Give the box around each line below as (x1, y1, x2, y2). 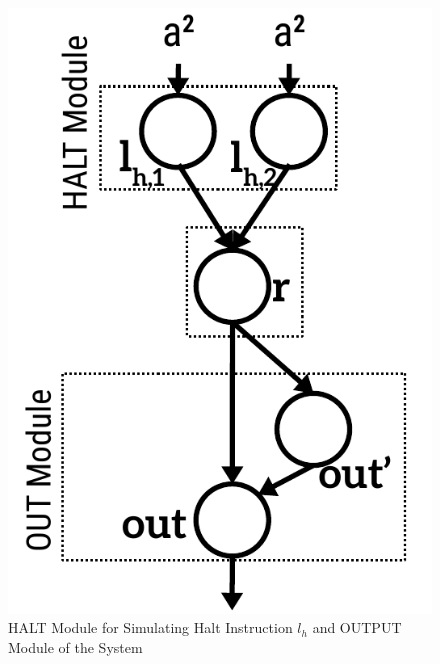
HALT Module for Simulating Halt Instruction (8, 617, 293, 638)
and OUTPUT (312, 617, 402, 638)
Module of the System (8, 636, 143, 657)
